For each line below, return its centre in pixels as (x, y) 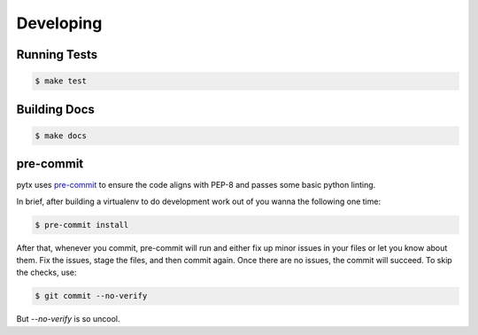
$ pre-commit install (82, 225)
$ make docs (61, 136)
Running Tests (57, 55)
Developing (59, 23)
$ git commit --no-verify (91, 296)
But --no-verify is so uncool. (68, 319)
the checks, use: (46, 273)
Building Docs (55, 109)
